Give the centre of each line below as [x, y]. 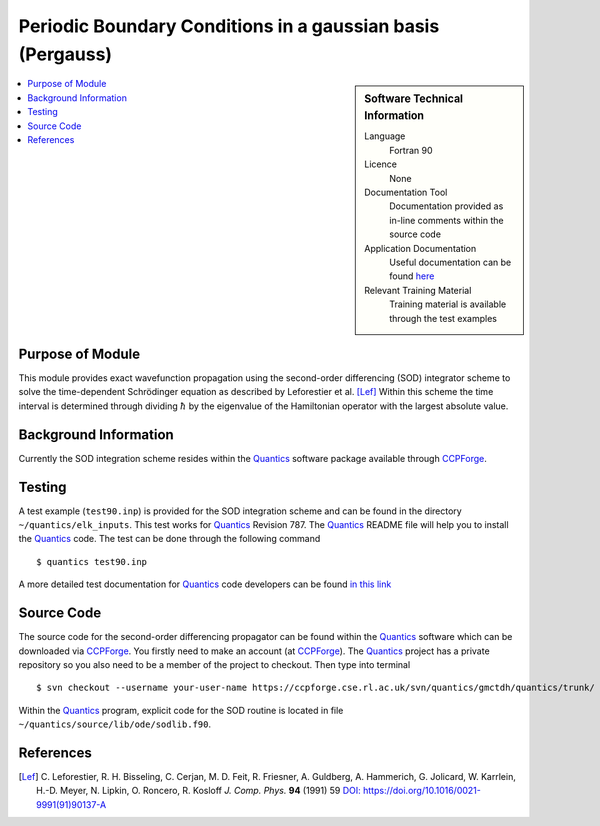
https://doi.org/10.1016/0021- [422, 791]
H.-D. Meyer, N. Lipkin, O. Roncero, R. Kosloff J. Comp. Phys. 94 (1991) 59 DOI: [199, 791]
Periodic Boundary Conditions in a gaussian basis [229, 26]
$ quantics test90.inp [92, 561]
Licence [380, 164]
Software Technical [414, 99]
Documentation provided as [446, 206]
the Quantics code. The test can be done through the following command [169, 539]
